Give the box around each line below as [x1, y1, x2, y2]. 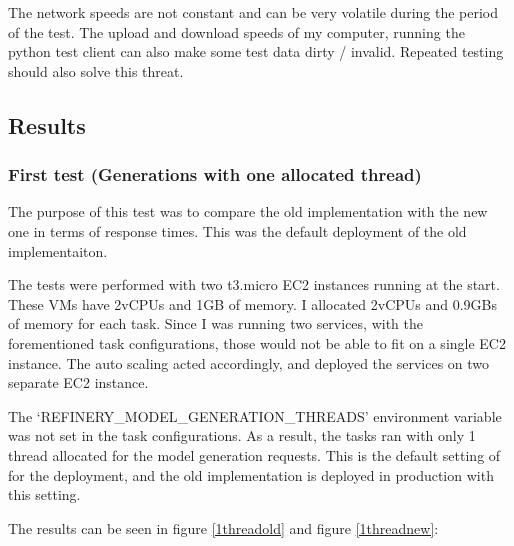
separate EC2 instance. [8, 372, 149, 393]
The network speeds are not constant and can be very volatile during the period [8, 2, 499, 22]
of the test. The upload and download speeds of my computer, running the [8, 21, 465, 42]
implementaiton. [8, 240, 108, 261]
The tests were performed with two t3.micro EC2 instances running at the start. [8, 274, 500, 295]
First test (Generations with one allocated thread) [8, 162, 422, 187]
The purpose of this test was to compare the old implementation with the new [8, 201, 488, 222]
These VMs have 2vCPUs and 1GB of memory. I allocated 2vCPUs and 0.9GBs [8, 293, 498, 314]
